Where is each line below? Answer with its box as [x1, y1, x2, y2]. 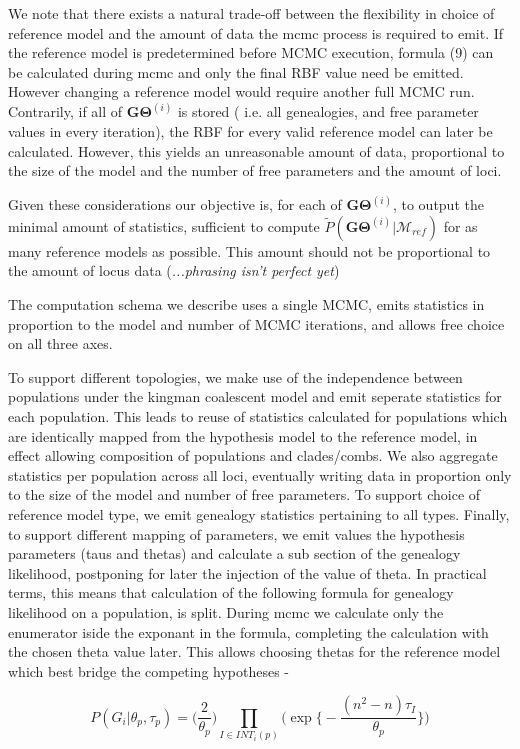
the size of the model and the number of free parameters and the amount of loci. [8, 160, 502, 181]
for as [443, 215, 478, 236]
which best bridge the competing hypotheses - [8, 660, 290, 681]
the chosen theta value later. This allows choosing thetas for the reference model [8, 641, 501, 662]
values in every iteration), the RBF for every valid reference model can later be [8, 121, 493, 141]
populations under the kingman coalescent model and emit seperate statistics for [8, 386, 502, 407]
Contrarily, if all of [8, 101, 123, 122]
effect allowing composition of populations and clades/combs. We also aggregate [8, 445, 498, 466]
